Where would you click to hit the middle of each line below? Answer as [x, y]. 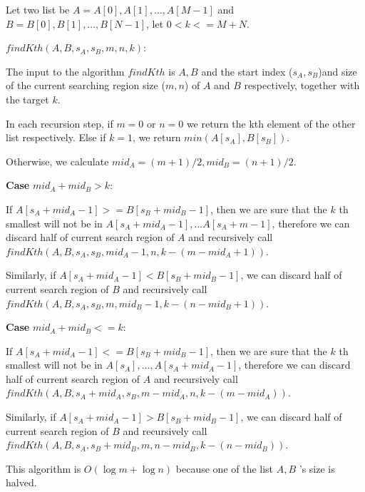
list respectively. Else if [56, 137]
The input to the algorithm [65, 71]
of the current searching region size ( [86, 85]
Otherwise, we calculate [57, 161]
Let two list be [38, 9]
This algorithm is [43, 468]
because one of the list [225, 468]
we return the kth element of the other [271, 123]
